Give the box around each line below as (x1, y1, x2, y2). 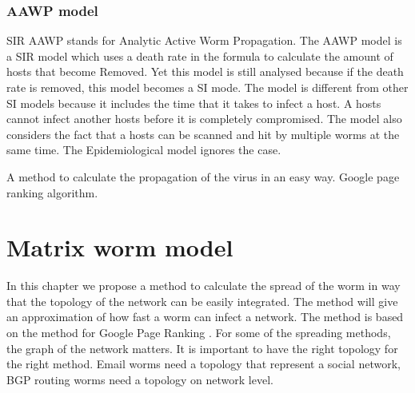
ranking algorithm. (6, 184, 98, 200)
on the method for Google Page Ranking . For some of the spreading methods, (6, 324, 391, 341)
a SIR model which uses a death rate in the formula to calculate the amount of (6, 47, 393, 64)
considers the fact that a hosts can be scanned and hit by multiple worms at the (6, 125, 400, 142)
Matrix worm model (6, 231, 233, 264)
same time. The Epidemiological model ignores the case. (6, 141, 281, 158)
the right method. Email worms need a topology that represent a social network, (6, 355, 401, 372)
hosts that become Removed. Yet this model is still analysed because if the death (6, 63, 404, 80)
